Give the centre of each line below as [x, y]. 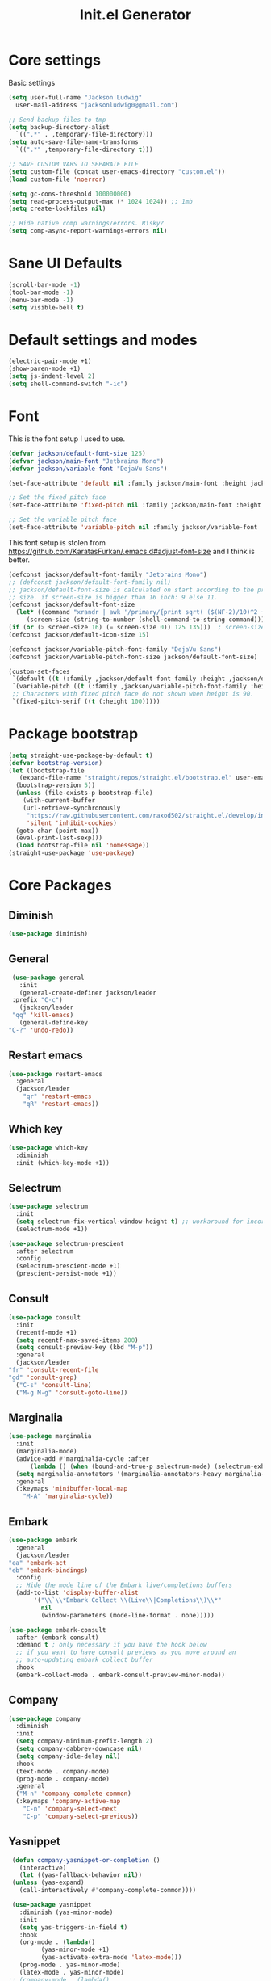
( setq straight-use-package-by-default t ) [81, 755]
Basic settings [32, 82]
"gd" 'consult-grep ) [43, 1377]
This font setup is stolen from [57, 542]
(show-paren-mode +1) [45, 369]
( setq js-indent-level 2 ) [52, 376]
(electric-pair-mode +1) [50, 361]
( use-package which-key [48, 1148]
